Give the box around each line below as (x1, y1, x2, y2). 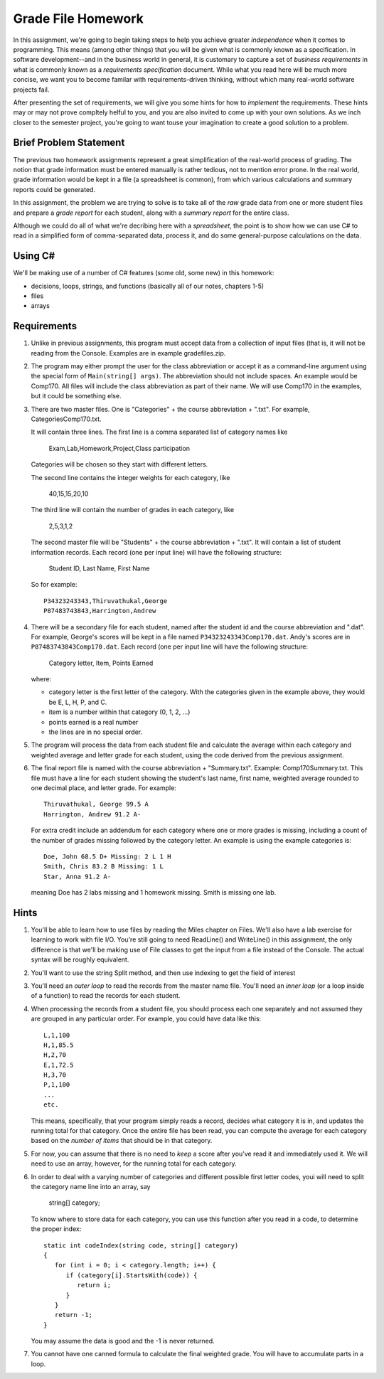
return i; (77, 1281, 112, 1289)
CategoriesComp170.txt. (31, 415, 102, 423)
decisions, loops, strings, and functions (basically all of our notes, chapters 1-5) (31, 282, 265, 290)
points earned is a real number (48, 718, 139, 726)
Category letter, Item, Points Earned (48, 659, 154, 667)
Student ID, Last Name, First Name (48, 564, 150, 573)
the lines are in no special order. (48, 728, 142, 736)
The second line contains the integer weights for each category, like (31, 473, 230, 481)
